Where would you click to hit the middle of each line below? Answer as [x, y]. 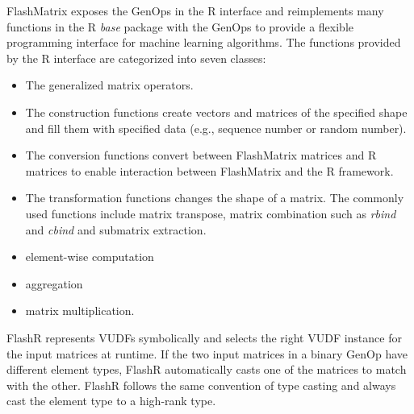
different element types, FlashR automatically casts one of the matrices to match [207, 369]
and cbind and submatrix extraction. [116, 229]
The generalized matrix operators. [109, 85]
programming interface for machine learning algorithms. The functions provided [204, 42]
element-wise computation [90, 257]
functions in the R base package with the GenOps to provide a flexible [180, 26]
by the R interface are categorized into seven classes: [136, 58]
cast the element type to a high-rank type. [111, 401]
